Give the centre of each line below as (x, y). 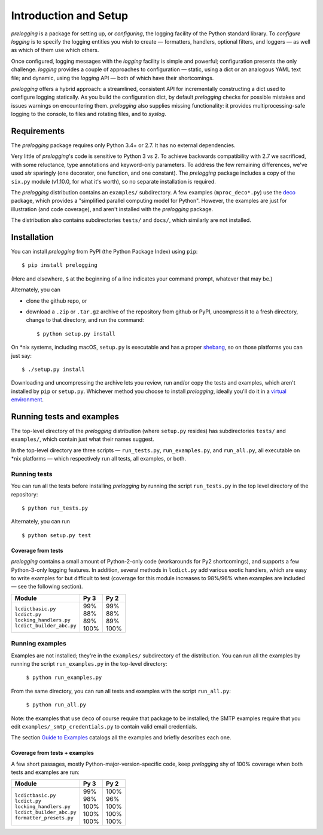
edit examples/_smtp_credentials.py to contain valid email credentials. (104, 726)
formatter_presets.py (44, 817)
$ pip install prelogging (60, 265)
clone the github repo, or (57, 301)
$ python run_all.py (56, 705)
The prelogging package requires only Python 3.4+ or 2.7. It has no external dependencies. (123, 145)
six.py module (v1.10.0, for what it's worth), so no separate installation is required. (114, 181)
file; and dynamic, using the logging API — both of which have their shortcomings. (112, 78)
